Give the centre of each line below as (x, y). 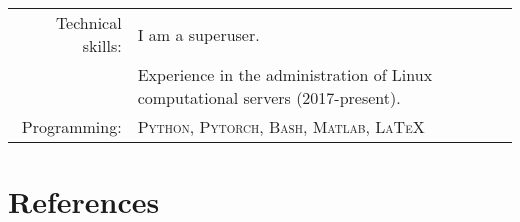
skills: (102, 45)
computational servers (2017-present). (269, 97)
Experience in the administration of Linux (285, 74)
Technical (88, 22)
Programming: (71, 126)
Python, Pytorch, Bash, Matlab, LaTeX (281, 126)
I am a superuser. (198, 34)
